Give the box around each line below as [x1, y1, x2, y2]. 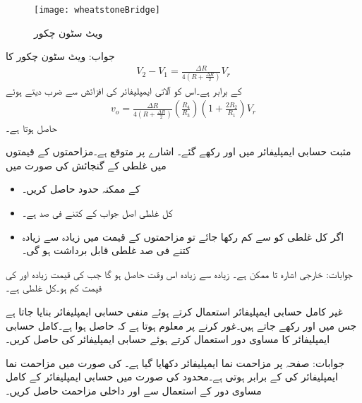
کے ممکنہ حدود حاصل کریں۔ [22, 181, 140, 196]
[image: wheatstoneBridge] [34, 5, 160, 15]
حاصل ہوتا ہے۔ [6, 120, 57, 135]
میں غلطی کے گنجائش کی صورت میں [6, 157, 167, 172]
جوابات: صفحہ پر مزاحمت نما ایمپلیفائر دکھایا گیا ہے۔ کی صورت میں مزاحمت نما [6, 355, 345, 370]
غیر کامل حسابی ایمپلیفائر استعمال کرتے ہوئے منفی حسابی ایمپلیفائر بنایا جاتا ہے [6, 303, 343, 318]
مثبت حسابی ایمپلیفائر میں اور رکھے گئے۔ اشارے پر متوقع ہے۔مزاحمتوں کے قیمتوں [6, 144, 351, 159]
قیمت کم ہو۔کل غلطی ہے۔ [6, 280, 102, 295]
